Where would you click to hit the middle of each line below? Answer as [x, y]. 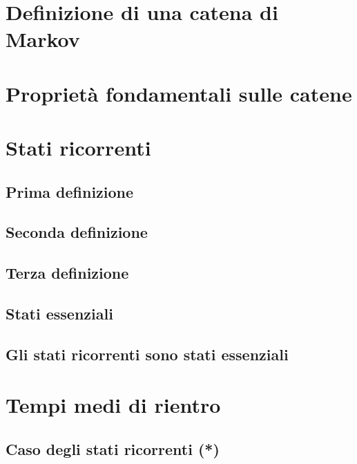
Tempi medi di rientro [113, 405]
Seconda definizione [77, 232]
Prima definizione [70, 191]
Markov [43, 39]
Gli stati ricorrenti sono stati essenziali [147, 354]
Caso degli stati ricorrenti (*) [113, 448]
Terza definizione [67, 273]
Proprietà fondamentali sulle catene [179, 93]
